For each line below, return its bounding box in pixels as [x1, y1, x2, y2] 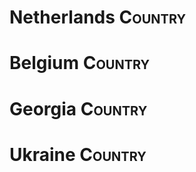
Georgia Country [9, 97, 148, 120]
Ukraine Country [9, 143, 147, 166]
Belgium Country [9, 52, 151, 75]
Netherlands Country [9, 6, 187, 29]
